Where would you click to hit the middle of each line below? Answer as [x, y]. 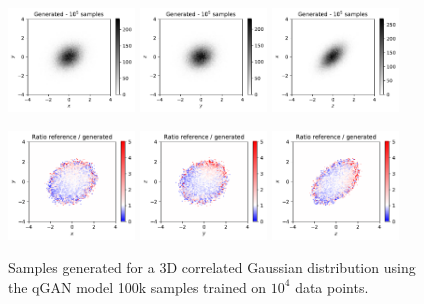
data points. [332, 286]
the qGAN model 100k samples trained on [137, 286]
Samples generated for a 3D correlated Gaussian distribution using [212, 267]
